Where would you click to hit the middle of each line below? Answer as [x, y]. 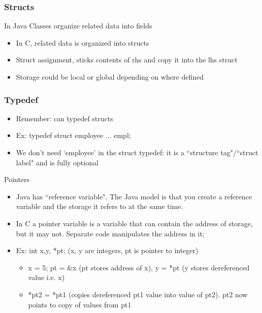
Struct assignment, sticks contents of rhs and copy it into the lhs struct [127, 60]
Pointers [17, 179]
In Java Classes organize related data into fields [78, 26]
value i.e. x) [46, 277]
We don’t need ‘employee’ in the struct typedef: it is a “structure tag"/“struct [137, 152]
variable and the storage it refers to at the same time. [100, 206]
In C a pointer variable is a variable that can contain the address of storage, [134, 223]
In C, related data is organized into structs [83, 42]
